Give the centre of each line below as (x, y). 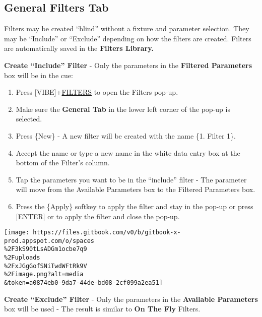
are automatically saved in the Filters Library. (79, 48)
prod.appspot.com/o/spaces (49, 241)
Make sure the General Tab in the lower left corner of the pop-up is (123, 109)
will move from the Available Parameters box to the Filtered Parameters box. (136, 189)
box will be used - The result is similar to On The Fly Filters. (102, 309)
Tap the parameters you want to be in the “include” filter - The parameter (131, 179)
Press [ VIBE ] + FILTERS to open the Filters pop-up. (97, 92)
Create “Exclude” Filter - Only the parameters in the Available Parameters (131, 299)
